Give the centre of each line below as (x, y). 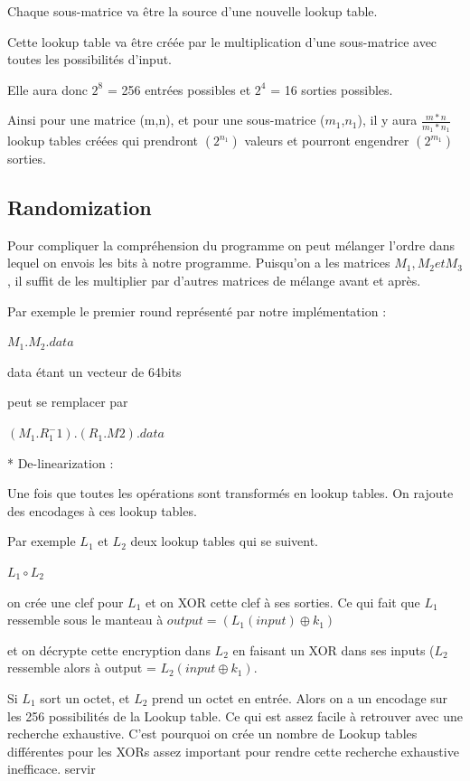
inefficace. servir (52, 769)
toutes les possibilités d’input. (90, 59)
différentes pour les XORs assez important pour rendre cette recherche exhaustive (233, 751)
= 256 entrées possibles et (179, 89)
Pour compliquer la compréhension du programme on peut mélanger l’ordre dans (231, 245)
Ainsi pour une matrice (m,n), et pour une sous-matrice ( (166, 120)
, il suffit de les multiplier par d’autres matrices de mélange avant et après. (214, 281)
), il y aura (387, 120)
